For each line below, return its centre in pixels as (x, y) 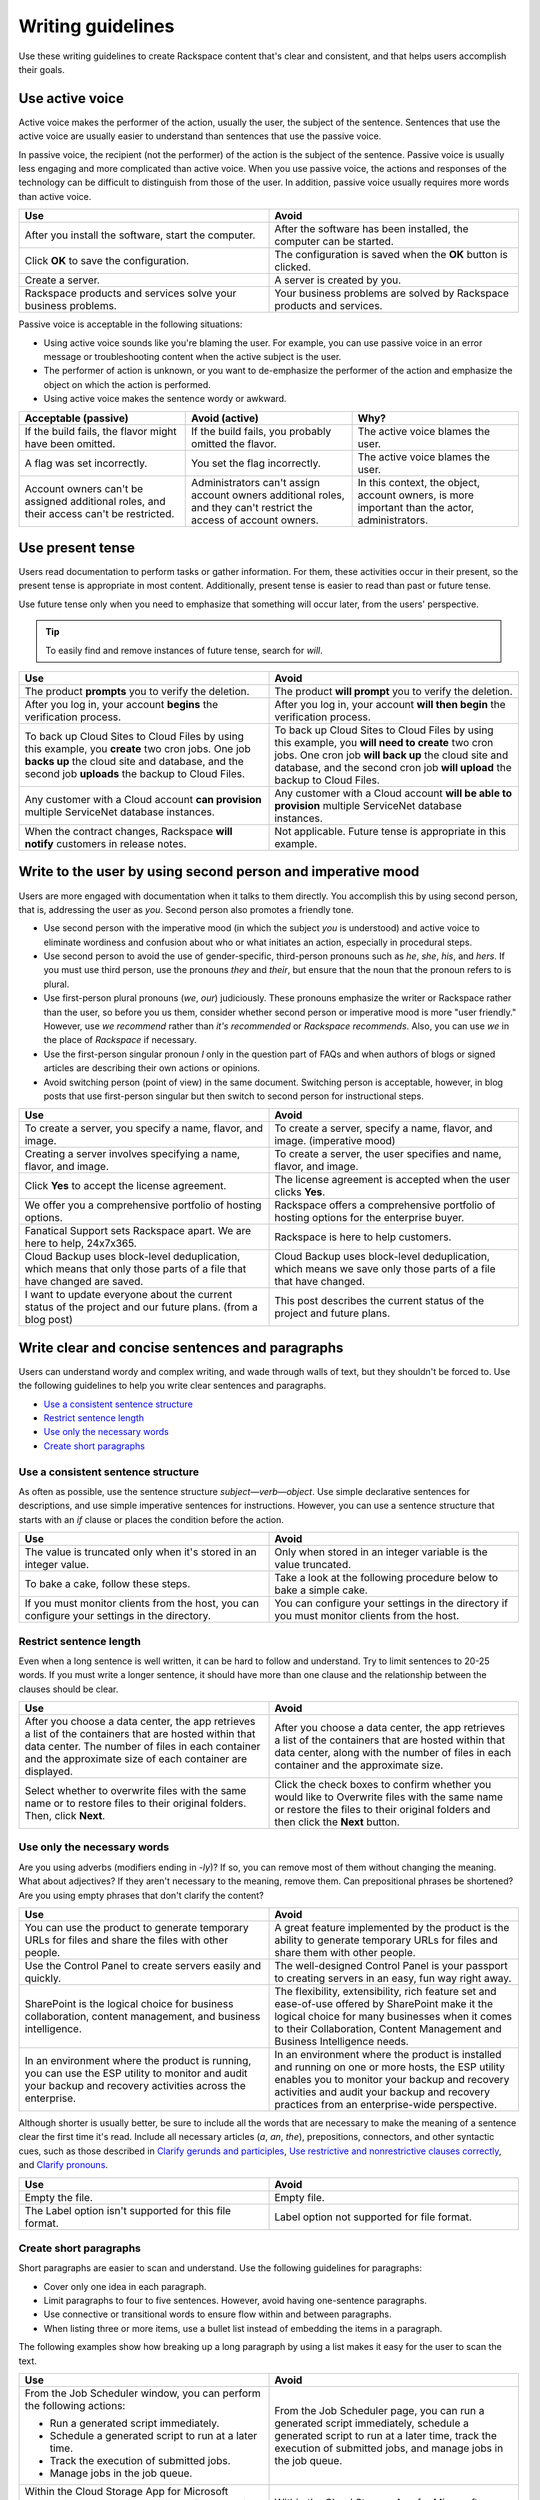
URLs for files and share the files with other (126, 1940)
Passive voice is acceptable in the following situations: (130, 324)
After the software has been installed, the (371, 229)
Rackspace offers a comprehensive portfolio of (385, 1205)
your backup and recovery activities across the (135, 2085)
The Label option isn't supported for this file (128, 2210)
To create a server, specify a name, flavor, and (383, 1128)
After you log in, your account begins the (121, 704)
